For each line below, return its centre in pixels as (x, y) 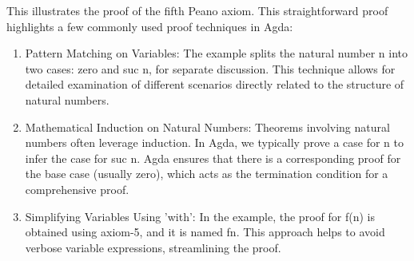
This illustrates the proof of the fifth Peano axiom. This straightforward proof (197, 10)
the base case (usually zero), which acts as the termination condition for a (207, 174)
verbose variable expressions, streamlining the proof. (153, 247)
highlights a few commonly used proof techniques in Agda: (150, 26)
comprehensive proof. (77, 189)
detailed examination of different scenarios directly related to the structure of (215, 84)
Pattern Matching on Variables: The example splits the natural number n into (216, 53)
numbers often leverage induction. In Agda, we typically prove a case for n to (214, 142)
